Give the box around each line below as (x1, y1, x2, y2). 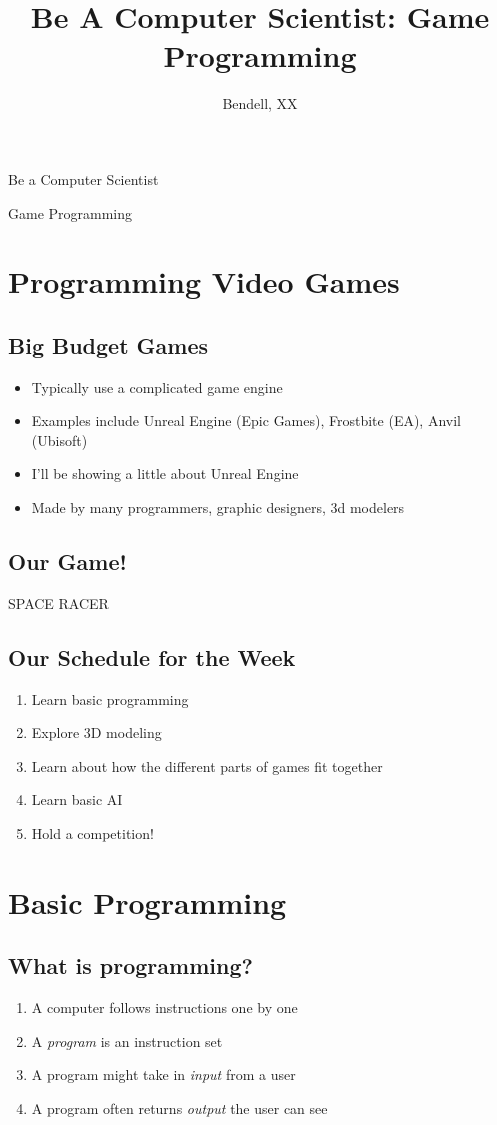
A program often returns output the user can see (31, 1097, 328, 1118)
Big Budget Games (8, 329, 209, 360)
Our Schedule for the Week (8, 641, 296, 672)
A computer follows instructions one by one (31, 997, 298, 1018)
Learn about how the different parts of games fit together (31, 755, 383, 776)
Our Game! (8, 546, 127, 577)
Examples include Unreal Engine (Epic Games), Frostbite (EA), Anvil (31, 410, 461, 431)
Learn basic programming (31, 688, 189, 709)
